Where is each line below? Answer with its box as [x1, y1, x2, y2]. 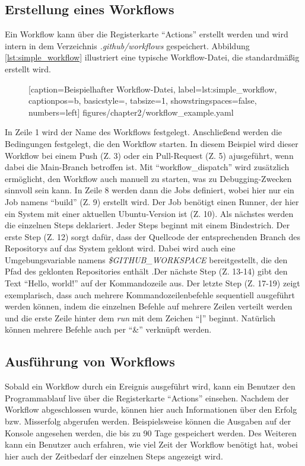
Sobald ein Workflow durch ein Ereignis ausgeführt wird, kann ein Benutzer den [5, 380, 296, 392]
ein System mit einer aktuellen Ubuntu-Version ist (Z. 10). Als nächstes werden [5, 207, 294, 219]
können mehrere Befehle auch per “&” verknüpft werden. [5, 323, 212, 336]
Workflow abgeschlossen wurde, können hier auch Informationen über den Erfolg [5, 403, 297, 416]
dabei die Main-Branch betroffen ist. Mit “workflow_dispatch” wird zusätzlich [5, 161, 290, 173]
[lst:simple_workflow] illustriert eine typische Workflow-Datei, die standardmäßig [5, 51, 300, 63]
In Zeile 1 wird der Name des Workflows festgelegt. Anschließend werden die [5, 126, 282, 138]
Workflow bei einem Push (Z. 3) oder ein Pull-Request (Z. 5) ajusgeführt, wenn [5, 149, 294, 161]
